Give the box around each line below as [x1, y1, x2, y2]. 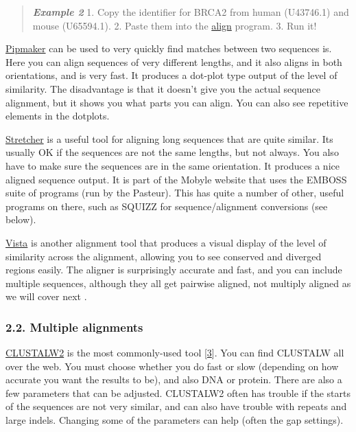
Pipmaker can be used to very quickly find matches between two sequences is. [5, 41, 332, 56]
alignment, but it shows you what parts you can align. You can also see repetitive [5, 95, 348, 109]
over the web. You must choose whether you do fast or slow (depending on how [5, 359, 339, 373]
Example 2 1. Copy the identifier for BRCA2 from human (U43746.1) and [32, 5, 349, 19]
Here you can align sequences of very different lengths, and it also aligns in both [5, 54, 342, 69]
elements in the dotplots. [5, 109, 110, 123]
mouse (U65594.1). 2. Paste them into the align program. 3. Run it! [32, 18, 317, 32]
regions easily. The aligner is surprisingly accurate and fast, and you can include [5, 262, 342, 277]
